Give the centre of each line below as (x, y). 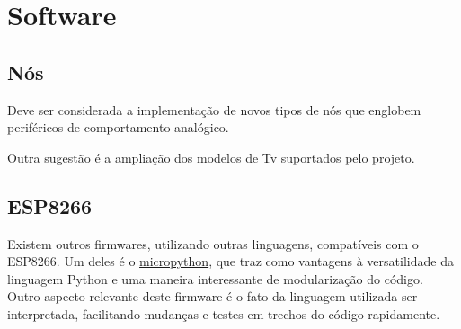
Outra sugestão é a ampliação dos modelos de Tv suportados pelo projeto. (211, 157)
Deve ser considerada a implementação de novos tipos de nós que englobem (214, 109)
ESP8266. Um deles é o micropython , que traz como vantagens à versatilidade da (230, 261)
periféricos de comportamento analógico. (118, 127)
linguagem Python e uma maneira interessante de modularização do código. (215, 278)
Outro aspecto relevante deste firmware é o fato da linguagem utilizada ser (213, 296)
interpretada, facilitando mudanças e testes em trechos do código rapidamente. (224, 313)
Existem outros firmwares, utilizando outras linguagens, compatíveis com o (213, 243)
